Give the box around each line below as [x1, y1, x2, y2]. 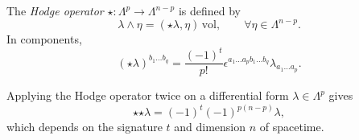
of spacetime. [259, 118, 324, 135]
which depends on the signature [6, 118, 163, 135]
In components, [6, 31, 82, 47]
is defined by [178, 2, 241, 19]
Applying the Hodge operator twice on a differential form [6, 87, 289, 104]
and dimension [174, 118, 246, 135]
